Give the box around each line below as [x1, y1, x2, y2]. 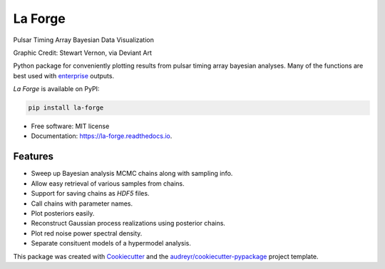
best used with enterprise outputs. [13, 71, 114, 80]
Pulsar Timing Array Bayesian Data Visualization [13, 36, 155, 44]
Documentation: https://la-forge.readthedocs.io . [31, 132, 173, 140]
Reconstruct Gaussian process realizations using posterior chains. [31, 219, 226, 228]
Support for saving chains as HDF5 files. [31, 189, 150, 198]
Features [13, 150, 53, 163]
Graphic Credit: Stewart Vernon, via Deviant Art [13, 48, 153, 57]
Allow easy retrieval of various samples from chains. [31, 179, 185, 188]
